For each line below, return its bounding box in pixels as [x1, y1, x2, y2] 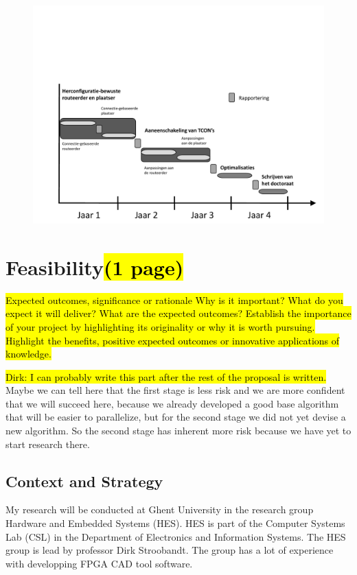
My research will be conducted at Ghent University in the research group [5, 502, 314, 517]
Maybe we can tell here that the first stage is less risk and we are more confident [5, 383, 345, 397]
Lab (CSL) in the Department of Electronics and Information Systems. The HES [5, 529, 346, 543]
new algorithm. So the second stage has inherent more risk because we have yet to [5, 423, 352, 438]
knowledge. [5, 347, 51, 361]
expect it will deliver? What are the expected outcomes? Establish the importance [5, 306, 352, 320]
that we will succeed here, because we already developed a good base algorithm [5, 396, 339, 410]
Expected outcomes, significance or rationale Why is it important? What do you [5, 292, 343, 307]
